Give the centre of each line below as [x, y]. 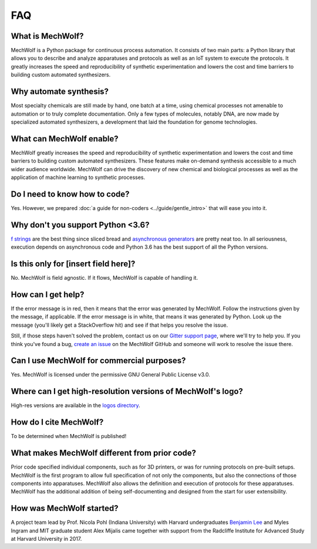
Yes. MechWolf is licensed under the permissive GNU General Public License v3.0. [111, 375]
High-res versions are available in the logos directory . [75, 405]
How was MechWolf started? [65, 508]
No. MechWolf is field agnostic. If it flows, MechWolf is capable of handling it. [104, 278]
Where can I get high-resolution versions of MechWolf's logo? [127, 392]
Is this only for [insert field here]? [73, 264]
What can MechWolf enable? [65, 139]
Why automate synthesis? [60, 92]
